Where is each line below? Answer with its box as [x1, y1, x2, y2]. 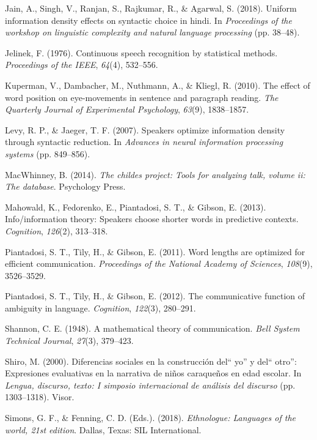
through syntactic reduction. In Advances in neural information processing [5, 135, 283, 148]
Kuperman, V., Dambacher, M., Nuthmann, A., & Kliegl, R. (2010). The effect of [5, 78, 310, 91]
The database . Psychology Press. [5, 180, 126, 193]
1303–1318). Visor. [5, 390, 75, 403]
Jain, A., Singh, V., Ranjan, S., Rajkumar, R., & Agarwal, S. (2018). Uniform [5, 2, 297, 14]
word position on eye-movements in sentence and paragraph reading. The [5, 91, 279, 103]
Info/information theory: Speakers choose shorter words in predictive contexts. [5, 212, 299, 225]
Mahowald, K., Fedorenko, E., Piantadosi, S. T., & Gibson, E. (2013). [5, 200, 266, 213]
